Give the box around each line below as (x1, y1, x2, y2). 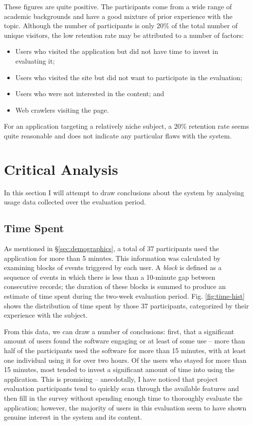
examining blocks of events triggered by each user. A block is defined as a (4, 262, 222, 272)
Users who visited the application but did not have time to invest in (15, 46, 218, 56)
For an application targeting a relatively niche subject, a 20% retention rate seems (4, 121, 249, 131)
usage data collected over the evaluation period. (4, 197, 146, 207)
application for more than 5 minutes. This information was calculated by (4, 253, 221, 263)
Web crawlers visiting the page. (15, 104, 109, 115)
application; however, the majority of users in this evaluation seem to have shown (4, 402, 247, 412)
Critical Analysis (4, 159, 118, 179)
